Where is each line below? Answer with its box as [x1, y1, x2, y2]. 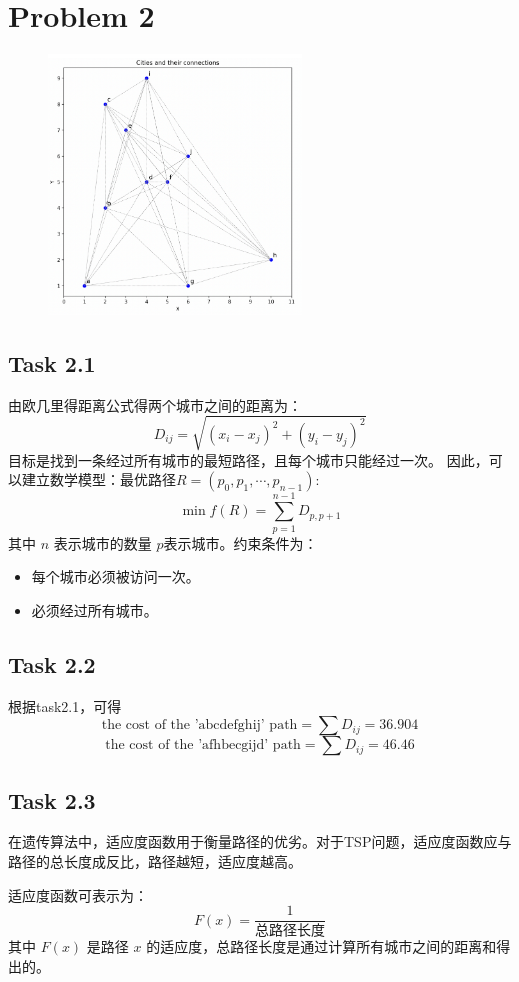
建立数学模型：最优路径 [21, 469, 176, 490]
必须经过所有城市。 [31, 599, 158, 620]
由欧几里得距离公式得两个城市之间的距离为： [8, 394, 302, 415]
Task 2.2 [8, 648, 96, 679]
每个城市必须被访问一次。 [31, 566, 200, 587]
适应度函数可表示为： [8, 884, 148, 905]
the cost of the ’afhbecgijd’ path [105, 738, 301, 753]
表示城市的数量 [53, 532, 152, 553]
